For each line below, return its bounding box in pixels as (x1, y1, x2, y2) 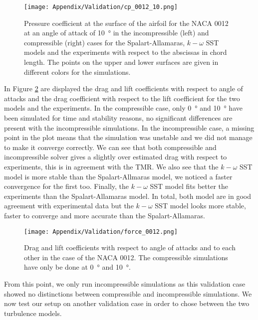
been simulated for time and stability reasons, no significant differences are (4, 113, 233, 123)
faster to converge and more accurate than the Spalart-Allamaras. (4, 210, 205, 220)
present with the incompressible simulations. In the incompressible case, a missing (4, 122, 255, 133)
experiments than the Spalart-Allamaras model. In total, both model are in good (4, 190, 252, 201)
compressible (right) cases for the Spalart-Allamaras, (24, 37, 185, 47)
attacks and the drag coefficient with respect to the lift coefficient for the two (4, 93, 240, 103)
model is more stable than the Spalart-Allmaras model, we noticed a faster (4, 171, 233, 181)
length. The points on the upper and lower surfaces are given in (24, 57, 219, 67)
